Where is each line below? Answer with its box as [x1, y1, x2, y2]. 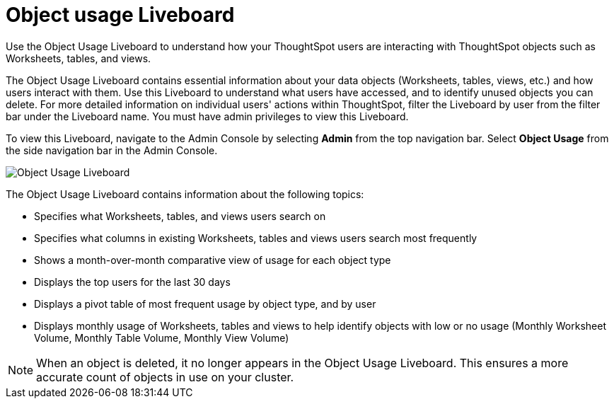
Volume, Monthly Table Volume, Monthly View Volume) [34, 331, 289, 344]
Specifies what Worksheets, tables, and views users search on [34, 209, 326, 222]
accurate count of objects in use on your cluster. [36, 369, 294, 384]
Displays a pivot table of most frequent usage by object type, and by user [34, 297, 376, 310]
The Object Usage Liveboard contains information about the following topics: [6, 187, 364, 200]
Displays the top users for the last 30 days [34, 275, 231, 288]
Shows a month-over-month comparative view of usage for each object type [34, 253, 391, 266]
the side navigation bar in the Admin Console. [6, 144, 218, 156]
